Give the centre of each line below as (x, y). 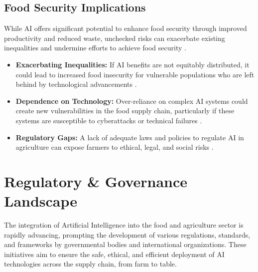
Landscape (41, 201)
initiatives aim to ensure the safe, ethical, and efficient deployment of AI (114, 254)
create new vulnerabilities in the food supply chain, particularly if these (125, 111)
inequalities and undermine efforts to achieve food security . (95, 48)
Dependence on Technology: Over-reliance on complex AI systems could (132, 101)
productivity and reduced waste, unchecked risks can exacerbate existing (115, 38)
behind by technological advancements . (76, 84)
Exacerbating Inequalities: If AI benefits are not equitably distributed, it (132, 64)
